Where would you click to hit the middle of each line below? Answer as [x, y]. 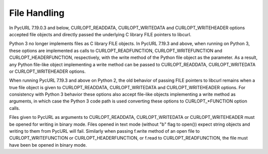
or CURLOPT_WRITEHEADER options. [48, 71]
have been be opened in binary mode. [48, 145]
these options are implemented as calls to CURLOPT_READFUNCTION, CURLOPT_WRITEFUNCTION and [116, 51]
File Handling [37, 13]
